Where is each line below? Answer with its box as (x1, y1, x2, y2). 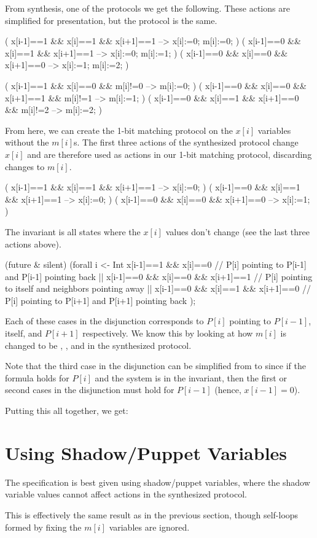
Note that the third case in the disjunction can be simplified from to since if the (5, 359, 306, 372)
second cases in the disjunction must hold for (5, 383, 174, 396)
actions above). (5, 237, 61, 250)
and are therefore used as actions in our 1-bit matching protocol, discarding (27, 147, 312, 160)
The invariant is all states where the (5, 225, 141, 238)
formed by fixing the (5, 520, 82, 533)
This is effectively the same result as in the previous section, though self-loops (5, 508, 299, 521)
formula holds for (5, 371, 69, 384)
